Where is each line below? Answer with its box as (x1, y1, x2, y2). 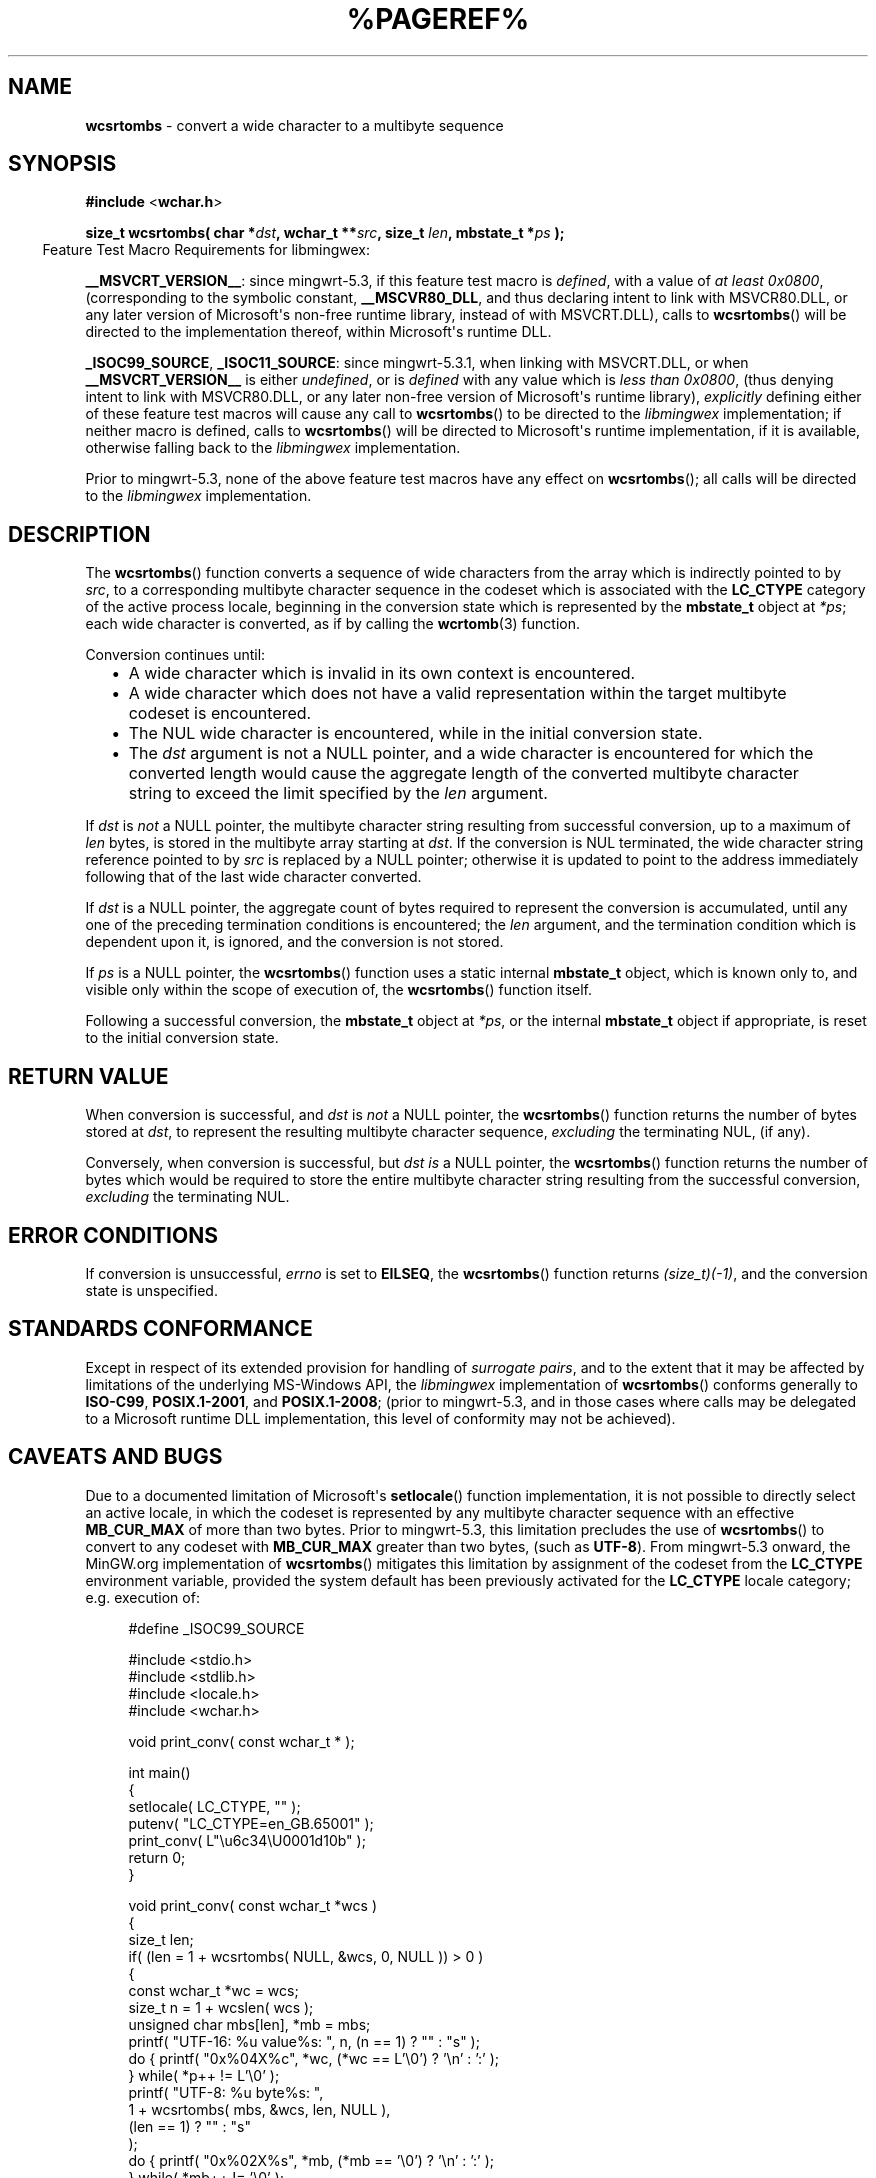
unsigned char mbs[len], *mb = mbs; (128, 2015, 371, 2033)
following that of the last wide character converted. (85, 868, 422, 886)
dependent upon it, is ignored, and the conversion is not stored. (85, 933, 504, 951)
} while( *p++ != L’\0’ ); (128, 2066, 280, 2084)
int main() (128, 1763, 191, 1781)
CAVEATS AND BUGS (8, 1444, 223, 1470)
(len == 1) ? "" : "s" (128, 2117, 251, 2135)
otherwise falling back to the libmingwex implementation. (85, 439, 461, 457)
